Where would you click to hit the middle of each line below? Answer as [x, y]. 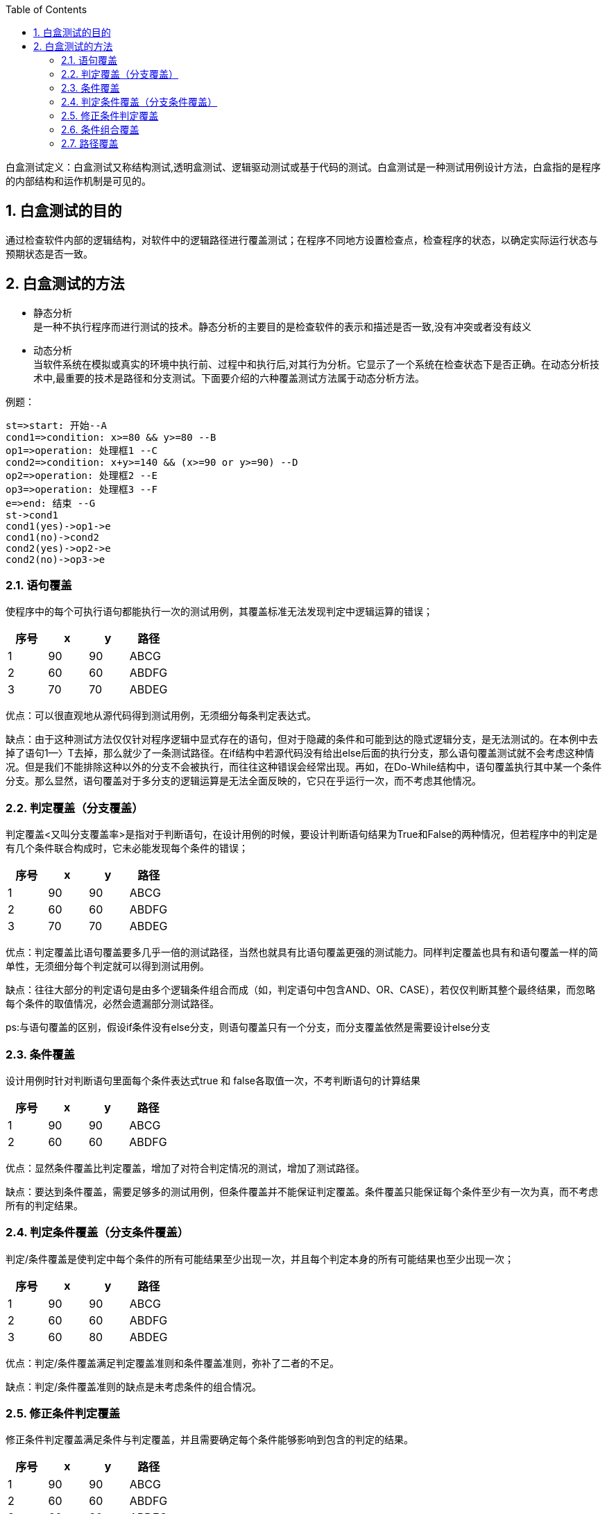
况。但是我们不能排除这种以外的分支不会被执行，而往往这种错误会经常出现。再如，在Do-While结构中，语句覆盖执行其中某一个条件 [304, 767]
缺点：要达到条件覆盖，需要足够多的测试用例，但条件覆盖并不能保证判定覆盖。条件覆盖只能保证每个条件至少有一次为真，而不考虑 [302, 1191]
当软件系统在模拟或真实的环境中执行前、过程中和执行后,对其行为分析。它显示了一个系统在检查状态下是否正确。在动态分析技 [317, 364]
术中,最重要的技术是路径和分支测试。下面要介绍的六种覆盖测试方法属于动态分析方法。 [229, 378]
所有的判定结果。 [44, 1205]
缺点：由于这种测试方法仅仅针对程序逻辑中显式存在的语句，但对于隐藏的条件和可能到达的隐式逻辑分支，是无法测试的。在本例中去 [302, 739]
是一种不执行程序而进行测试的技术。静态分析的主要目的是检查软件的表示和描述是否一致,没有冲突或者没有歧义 [283, 326]
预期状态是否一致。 [49, 253]
